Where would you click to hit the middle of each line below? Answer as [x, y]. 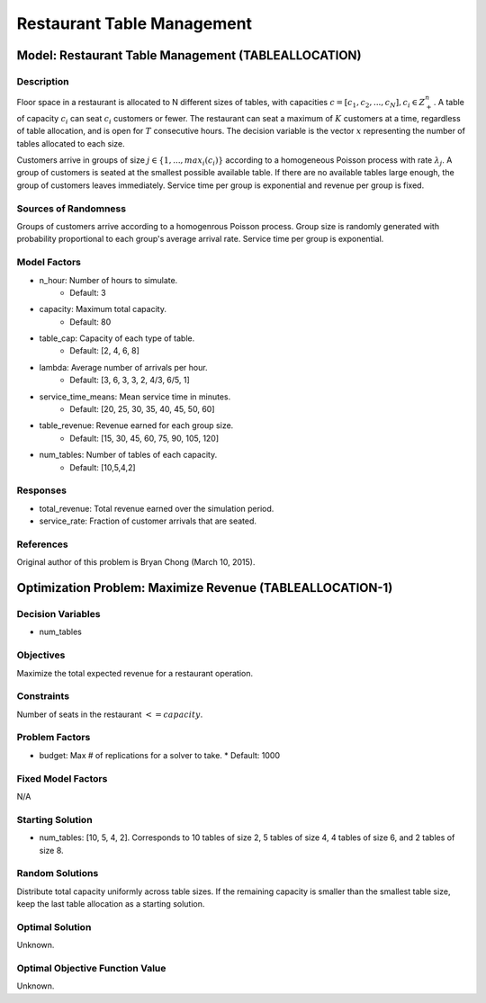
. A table [449, 103]
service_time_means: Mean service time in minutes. [135, 397]
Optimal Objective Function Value [91, 968]
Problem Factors [54, 738]
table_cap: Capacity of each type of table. [117, 338]
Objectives [41, 655]
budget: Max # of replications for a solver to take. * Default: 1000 [160, 755]
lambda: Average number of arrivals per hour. [123, 367]
